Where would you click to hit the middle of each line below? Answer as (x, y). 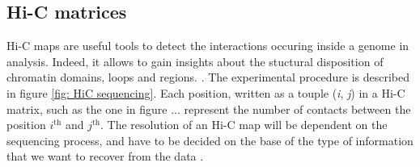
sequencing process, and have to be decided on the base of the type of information (210, 140)
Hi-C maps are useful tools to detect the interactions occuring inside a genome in (208, 46)
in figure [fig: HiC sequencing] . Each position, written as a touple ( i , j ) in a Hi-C (206, 92)
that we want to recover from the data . (105, 156)
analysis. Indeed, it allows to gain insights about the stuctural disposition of (195, 61)
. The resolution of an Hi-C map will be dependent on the (244, 125)
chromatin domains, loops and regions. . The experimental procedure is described (208, 77)
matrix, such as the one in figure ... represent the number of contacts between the (209, 109)
